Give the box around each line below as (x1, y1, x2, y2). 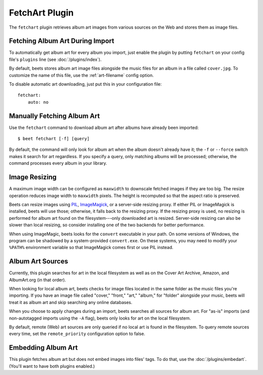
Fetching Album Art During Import (9, 37, 114, 45)
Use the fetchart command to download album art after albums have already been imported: (9, 125, 199, 130)
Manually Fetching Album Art (9, 112, 100, 120)
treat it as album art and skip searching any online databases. (9, 299, 132, 305)
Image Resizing (9, 173, 57, 181)
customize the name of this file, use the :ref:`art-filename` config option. (9, 72, 154, 78)
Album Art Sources (9, 257, 68, 266)
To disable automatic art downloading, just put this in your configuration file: (9, 81, 162, 87)
